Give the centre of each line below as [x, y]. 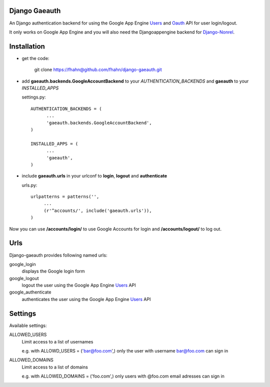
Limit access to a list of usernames [57, 341]
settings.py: [34, 97]
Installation [27, 46]
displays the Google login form [53, 271]
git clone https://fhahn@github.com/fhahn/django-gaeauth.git [98, 69]
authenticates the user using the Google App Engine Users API [86, 299]
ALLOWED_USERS [28, 334]
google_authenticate [30, 292]
